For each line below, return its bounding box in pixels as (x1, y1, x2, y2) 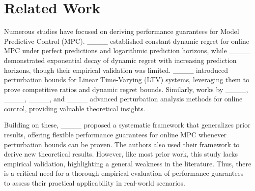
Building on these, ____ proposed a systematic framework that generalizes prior (4, 120, 251, 130)
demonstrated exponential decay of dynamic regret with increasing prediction (4, 55, 237, 65)
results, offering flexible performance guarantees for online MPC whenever (4, 129, 227, 140)
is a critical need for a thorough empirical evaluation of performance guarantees (4, 168, 244, 178)
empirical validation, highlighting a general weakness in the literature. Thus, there (4, 158, 252, 168)
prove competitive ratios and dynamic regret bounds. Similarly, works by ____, (4, 84, 248, 94)
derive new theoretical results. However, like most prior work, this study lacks (4, 149, 238, 159)
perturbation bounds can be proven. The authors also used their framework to (4, 139, 240, 149)
